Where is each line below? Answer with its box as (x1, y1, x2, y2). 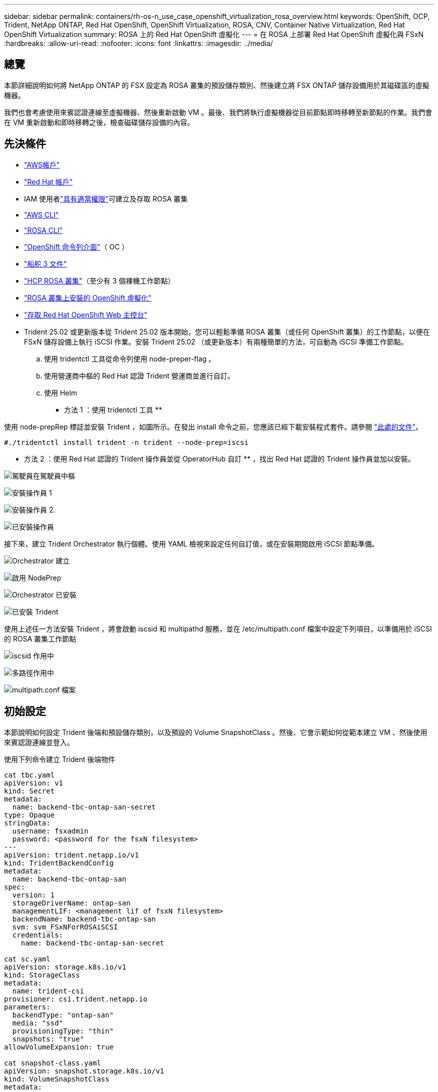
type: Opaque (4, 810, 55, 819)
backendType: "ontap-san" (12, 1010, 114, 1019)
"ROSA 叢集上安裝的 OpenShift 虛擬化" (24, 293, 151, 302)
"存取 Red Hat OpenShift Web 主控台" (24, 310, 147, 319)
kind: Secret (4, 786, 55, 795)
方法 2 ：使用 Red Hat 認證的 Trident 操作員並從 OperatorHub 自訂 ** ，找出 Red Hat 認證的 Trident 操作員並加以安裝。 (24, 454, 415, 463)
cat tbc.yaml (4, 770, 55, 779)
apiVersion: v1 (4, 778, 63, 787)
